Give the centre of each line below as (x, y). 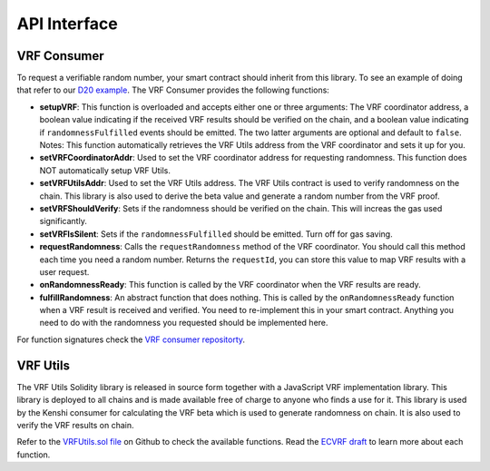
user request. (64, 271)
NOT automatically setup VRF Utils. (105, 170)
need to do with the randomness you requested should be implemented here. (184, 323)
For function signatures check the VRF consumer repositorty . (131, 339)
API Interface (67, 24)
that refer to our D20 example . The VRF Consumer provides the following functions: (173, 90)
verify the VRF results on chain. (76, 425)
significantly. (64, 221)
